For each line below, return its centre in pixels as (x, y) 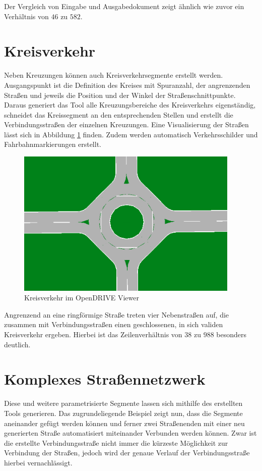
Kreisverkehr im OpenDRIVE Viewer (82, 298)
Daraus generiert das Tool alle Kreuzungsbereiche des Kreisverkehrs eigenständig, (130, 105)
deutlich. (17, 344)
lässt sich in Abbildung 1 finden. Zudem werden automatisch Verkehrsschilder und (131, 134)
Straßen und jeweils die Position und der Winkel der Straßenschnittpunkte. (120, 95)
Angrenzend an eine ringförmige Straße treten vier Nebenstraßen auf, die (117, 314)
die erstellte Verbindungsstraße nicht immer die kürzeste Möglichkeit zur (116, 442)
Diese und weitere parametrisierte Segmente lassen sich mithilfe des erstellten (123, 403)
